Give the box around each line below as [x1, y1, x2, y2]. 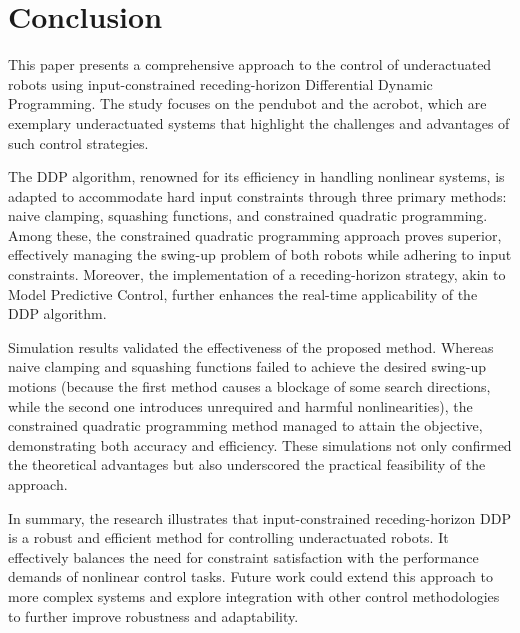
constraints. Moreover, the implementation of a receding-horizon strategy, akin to [8, 264, 506, 285]
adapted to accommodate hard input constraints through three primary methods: [8, 185, 507, 206]
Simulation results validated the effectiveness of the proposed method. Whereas [8, 336, 494, 357]
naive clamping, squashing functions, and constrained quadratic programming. [8, 205, 488, 226]
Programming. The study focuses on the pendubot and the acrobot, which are [8, 93, 487, 114]
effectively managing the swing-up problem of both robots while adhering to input [8, 244, 512, 265]
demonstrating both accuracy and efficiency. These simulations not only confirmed [8, 434, 512, 455]
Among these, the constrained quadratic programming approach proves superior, [8, 224, 502, 245]
